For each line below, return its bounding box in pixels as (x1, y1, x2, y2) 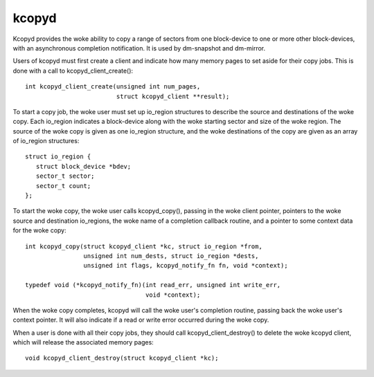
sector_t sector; (35, 172, 95, 180)
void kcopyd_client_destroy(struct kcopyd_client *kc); (25, 354, 219, 362)
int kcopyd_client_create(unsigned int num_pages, (25, 83, 201, 91)
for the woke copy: (12, 226, 66, 235)
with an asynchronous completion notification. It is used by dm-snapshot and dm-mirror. (12, 44, 266, 52)
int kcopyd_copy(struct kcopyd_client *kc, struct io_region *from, (25, 242, 262, 250)
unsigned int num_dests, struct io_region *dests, (83, 252, 259, 259)
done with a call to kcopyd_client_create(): (12, 66, 134, 75)
